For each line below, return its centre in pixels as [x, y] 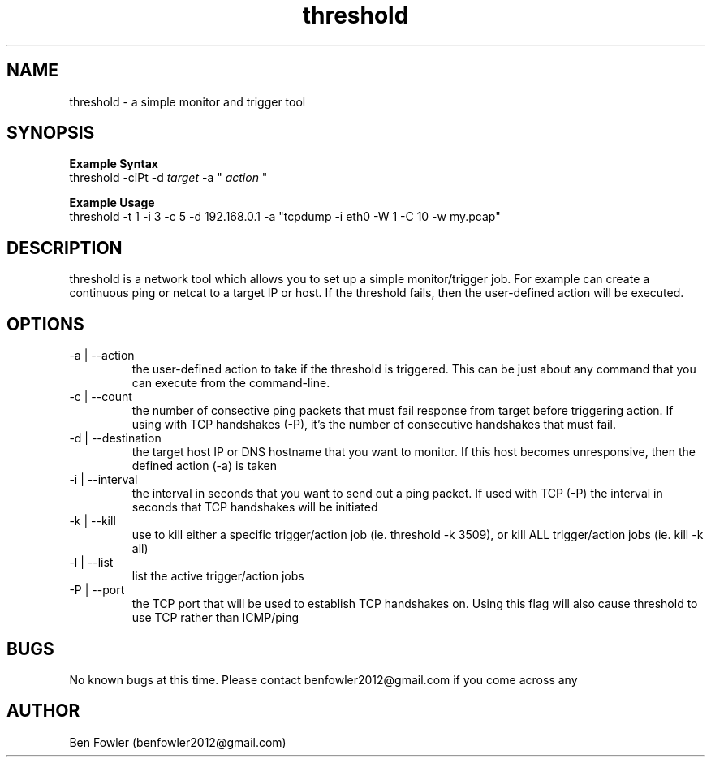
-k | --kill [93, 521]
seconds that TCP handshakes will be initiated [255, 507]
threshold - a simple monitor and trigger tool [187, 101]
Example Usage [112, 203]
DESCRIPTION [65, 248]
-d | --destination [115, 438]
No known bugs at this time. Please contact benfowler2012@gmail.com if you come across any [323, 679]
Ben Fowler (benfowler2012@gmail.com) [178, 742]
